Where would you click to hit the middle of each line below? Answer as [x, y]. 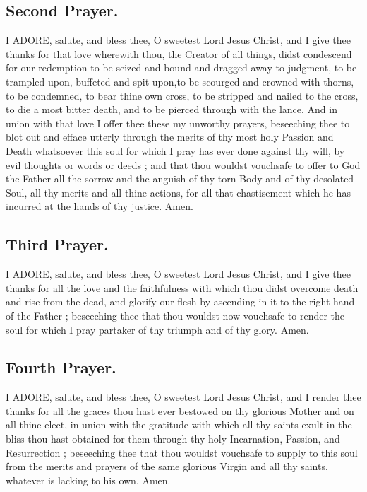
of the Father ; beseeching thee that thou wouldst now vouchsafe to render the [175, 315]
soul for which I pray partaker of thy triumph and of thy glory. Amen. [157, 329]
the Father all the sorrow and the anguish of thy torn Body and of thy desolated [180, 178]
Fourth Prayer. [61, 367]
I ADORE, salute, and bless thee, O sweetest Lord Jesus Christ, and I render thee [183, 397]
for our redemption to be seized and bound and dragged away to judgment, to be [181, 68]
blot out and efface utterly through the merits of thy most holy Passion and [170, 137]
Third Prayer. [57, 244]
